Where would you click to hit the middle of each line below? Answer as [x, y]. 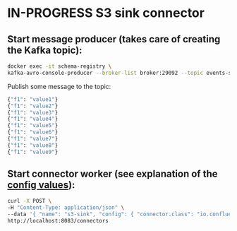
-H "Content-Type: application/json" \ [66, 208]
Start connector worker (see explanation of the [113, 174]
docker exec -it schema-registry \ [60, 66]
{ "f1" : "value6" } [33, 132]
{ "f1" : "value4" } [33, 119]
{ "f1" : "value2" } [33, 106]
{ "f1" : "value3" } [33, 112]
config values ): [41, 185]
